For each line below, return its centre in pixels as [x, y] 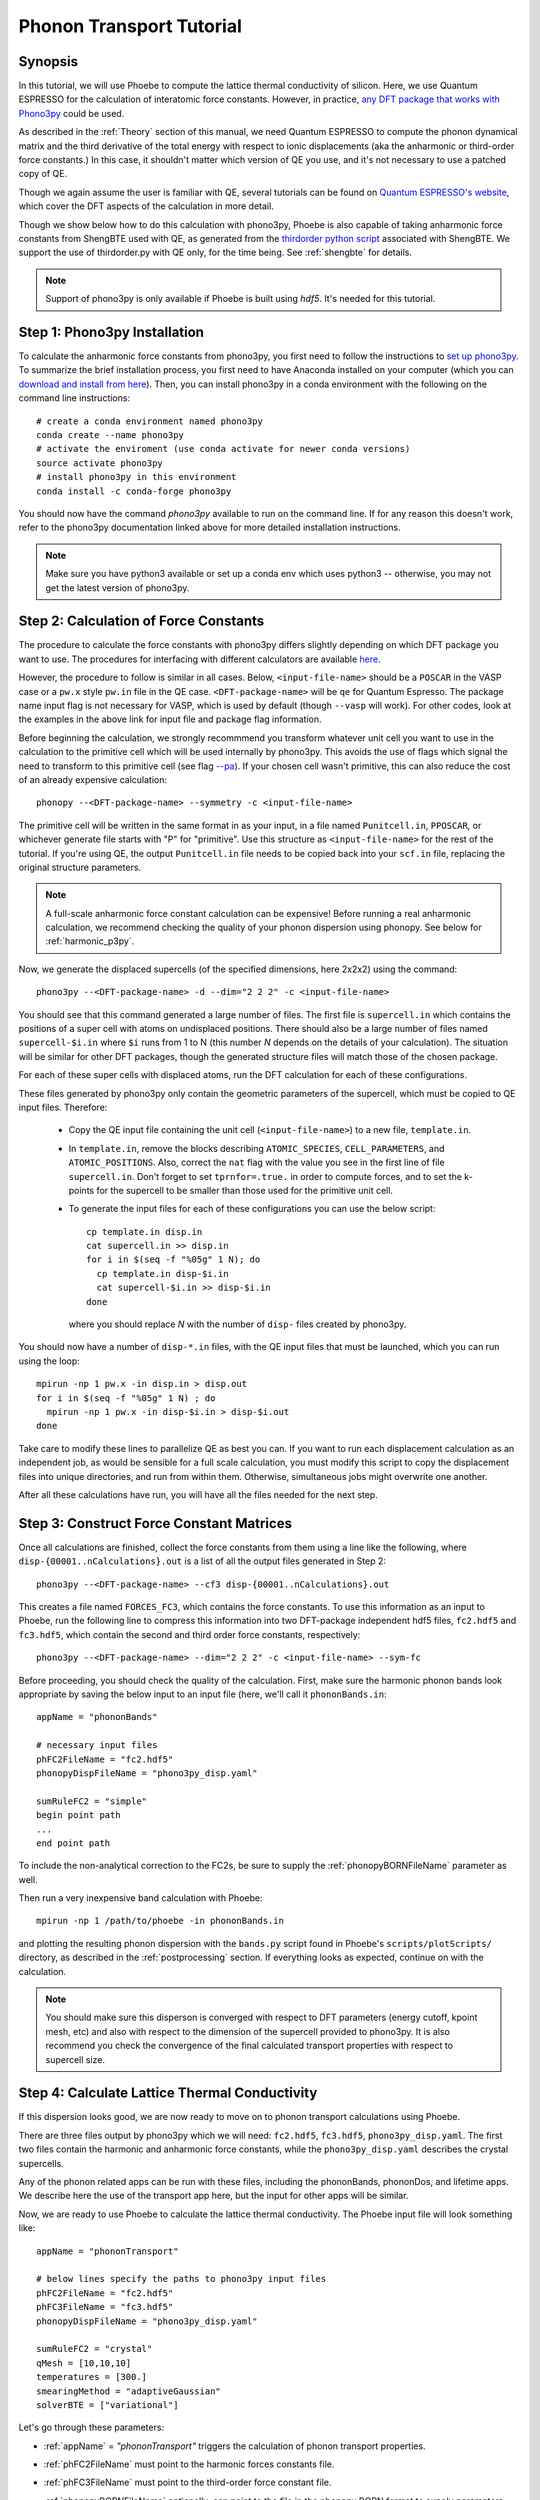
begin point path [78, 1815]
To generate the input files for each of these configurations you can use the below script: [252, 1209]
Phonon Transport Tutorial [130, 26]
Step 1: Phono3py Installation [111, 331]
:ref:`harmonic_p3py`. [90, 941]
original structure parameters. [80, 867]
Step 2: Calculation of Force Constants [141, 621]
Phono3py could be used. [71, 113]
